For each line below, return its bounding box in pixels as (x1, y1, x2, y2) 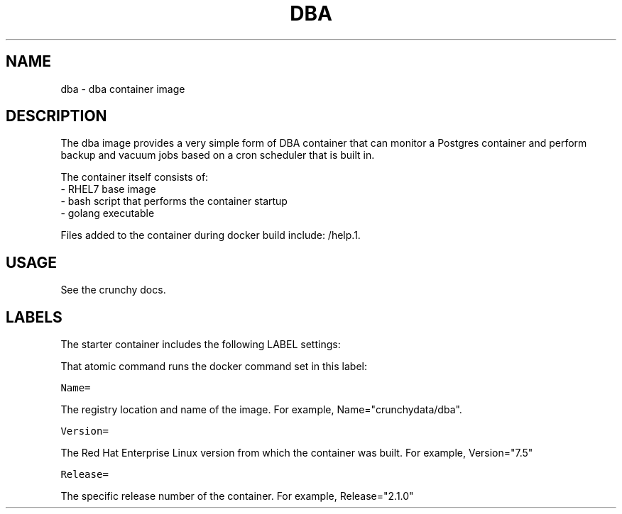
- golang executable (60, 207, 155, 220)
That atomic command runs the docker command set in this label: (60, 360, 367, 373)
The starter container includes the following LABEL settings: (60, 338, 341, 351)
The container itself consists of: (60, 171, 209, 184)
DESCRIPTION (6, 107, 107, 125)
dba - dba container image (60, 82, 185, 95)
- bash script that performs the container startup (60, 195, 288, 208)
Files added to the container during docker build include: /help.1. (60, 229, 361, 242)
